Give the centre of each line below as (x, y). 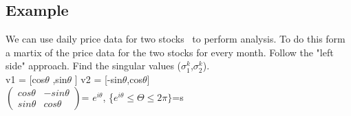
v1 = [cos (25, 79)
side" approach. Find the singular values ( (94, 66)
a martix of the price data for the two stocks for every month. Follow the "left (170, 52)
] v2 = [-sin (98, 79)
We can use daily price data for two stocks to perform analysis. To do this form (175, 39)
